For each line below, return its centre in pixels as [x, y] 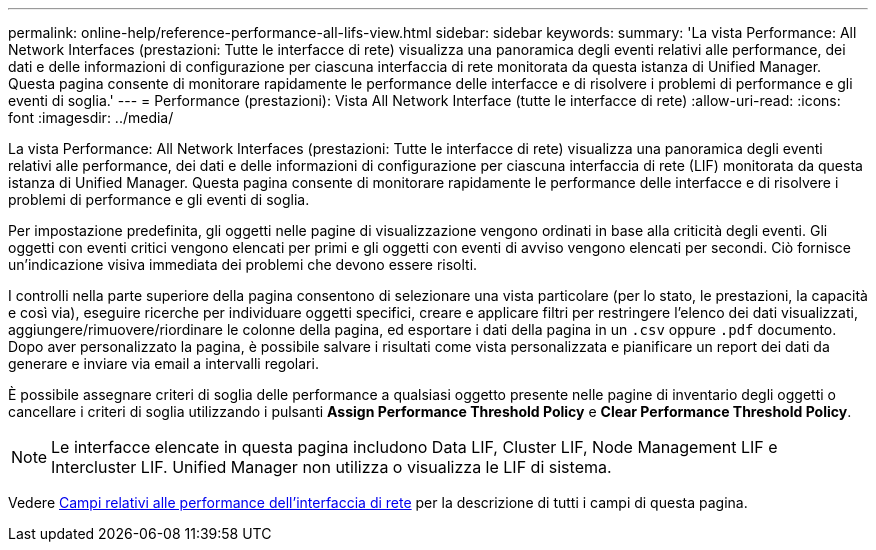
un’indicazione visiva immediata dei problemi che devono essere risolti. [243, 264]
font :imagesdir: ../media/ [91, 117]
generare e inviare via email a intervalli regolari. [163, 363]
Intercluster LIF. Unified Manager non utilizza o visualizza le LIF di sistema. [331, 467]
